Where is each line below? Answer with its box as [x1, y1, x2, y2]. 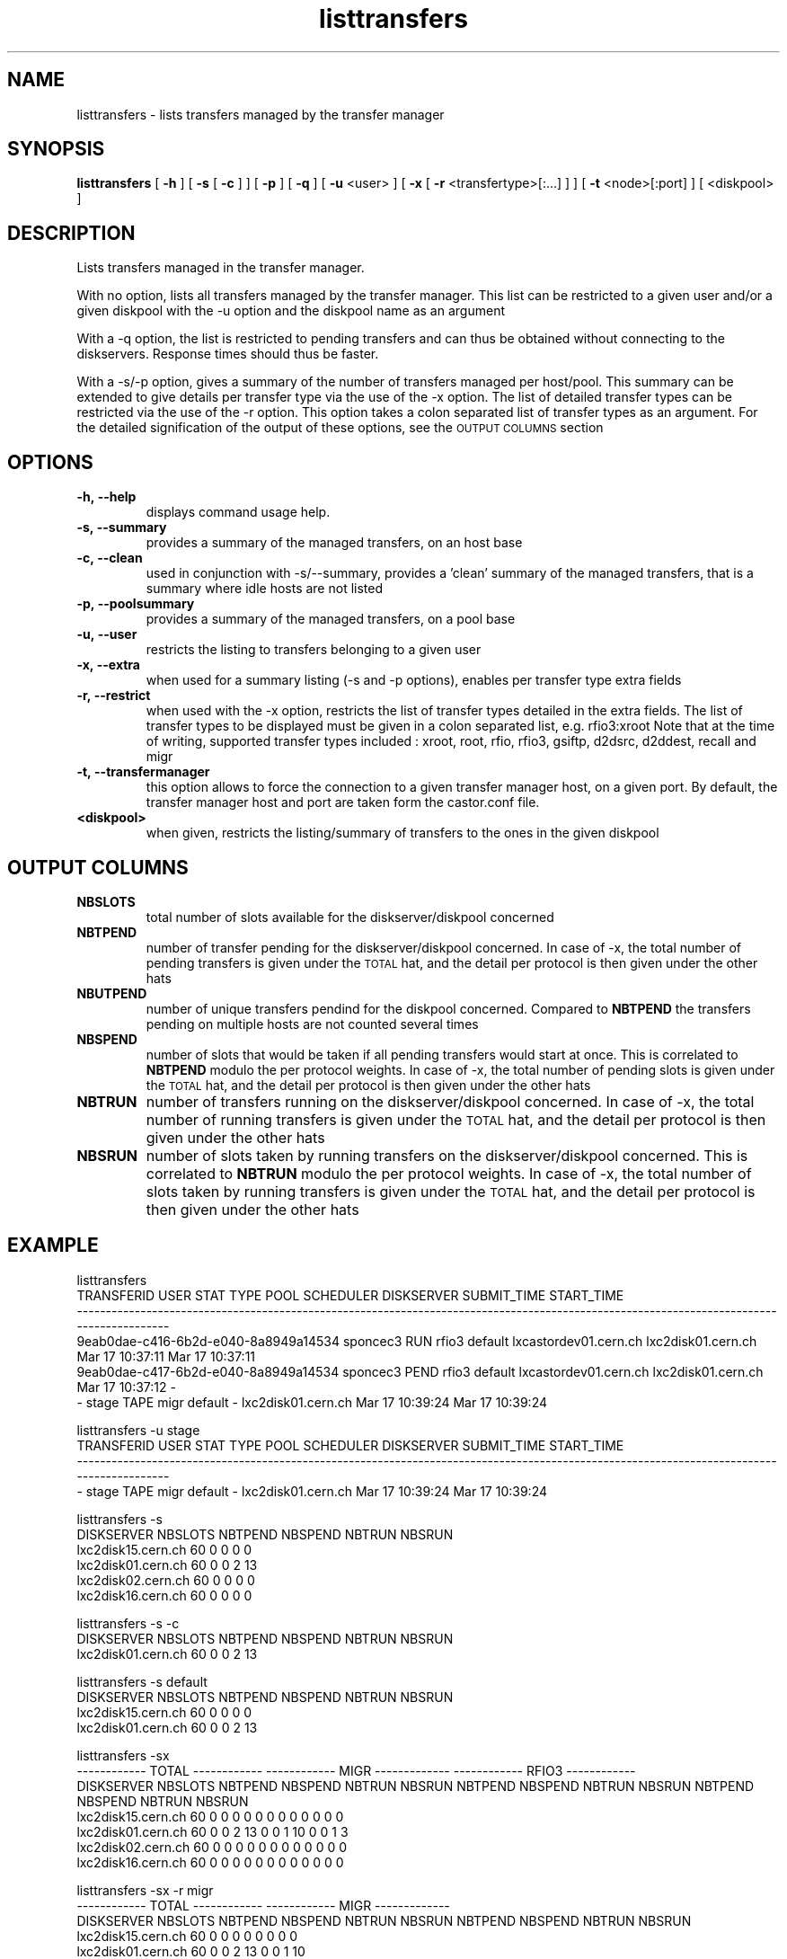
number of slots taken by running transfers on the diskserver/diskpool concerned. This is [146, 1146, 748, 1165]
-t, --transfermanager [76, 764, 210, 780]
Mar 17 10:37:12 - [76, 1378, 176, 1395]
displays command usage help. [146, 504, 331, 520]
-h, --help [76, 489, 137, 505]
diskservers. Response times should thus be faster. [76, 346, 379, 362]
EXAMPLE [7, 1234, 99, 1257]
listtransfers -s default [76, 1673, 208, 1689]
